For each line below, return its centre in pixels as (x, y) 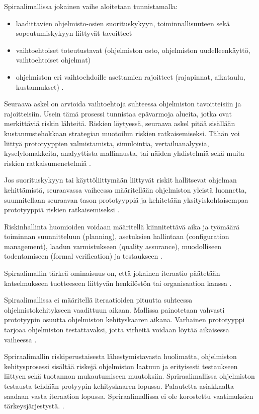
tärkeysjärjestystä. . (34, 406)
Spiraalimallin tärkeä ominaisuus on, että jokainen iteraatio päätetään (112, 273)
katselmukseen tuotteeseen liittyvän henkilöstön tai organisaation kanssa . (118, 283)
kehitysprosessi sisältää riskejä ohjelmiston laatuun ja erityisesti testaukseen (121, 366)
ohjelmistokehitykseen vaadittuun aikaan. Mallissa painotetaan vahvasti (114, 309)
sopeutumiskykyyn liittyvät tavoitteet (74, 33)
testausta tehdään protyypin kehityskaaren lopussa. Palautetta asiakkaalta (119, 386)
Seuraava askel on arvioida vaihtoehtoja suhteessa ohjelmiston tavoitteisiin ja (123, 104)
